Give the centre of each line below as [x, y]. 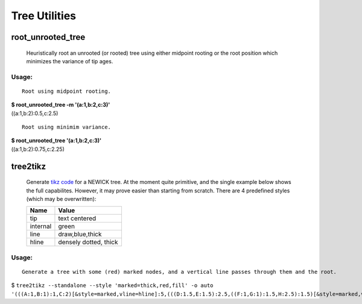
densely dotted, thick [88, 242]
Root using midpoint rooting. [67, 91]
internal [41, 226]
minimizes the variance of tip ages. [70, 61]
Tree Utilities [44, 16]
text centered [77, 218]
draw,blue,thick [80, 234]
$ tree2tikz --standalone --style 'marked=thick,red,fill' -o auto [112, 285]
